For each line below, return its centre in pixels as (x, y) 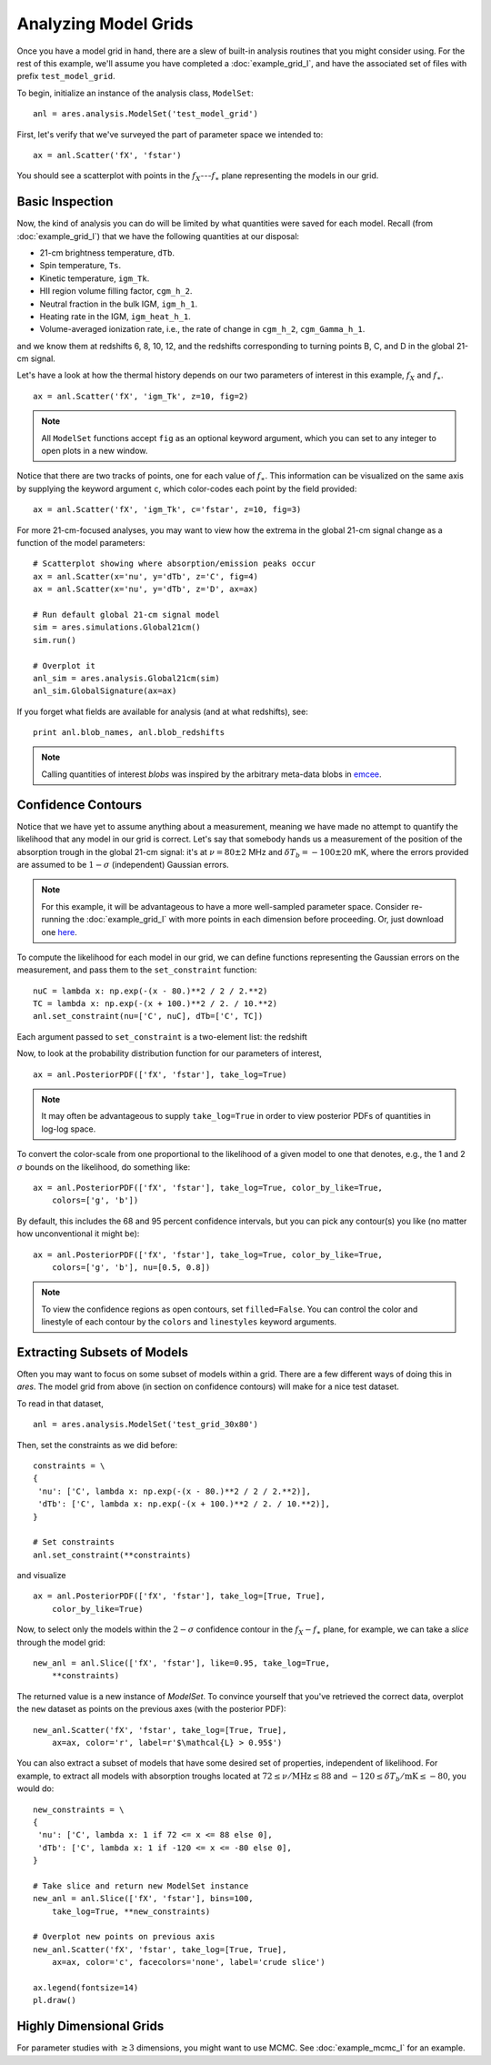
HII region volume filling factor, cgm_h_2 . (116, 291)
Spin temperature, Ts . (80, 266)
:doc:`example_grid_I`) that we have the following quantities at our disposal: (158, 236)
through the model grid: (61, 1642)
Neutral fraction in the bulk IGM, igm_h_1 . (119, 304)
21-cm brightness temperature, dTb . (107, 252)
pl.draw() (55, 2000)
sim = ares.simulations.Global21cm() (117, 627)
